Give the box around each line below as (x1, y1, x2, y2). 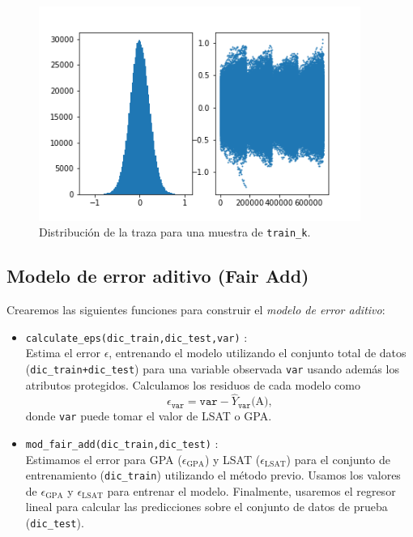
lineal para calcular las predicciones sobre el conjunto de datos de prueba (25, 498, 388, 515)
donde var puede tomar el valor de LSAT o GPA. (25, 407, 272, 424)
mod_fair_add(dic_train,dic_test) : (25, 434, 219, 451)
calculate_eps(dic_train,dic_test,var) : (25, 328, 248, 345)
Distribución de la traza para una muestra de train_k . (39, 224, 311, 241)
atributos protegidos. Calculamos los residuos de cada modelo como (25, 376, 360, 393)
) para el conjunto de (286, 450, 390, 467)
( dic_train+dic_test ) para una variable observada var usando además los (25, 360, 399, 377)
